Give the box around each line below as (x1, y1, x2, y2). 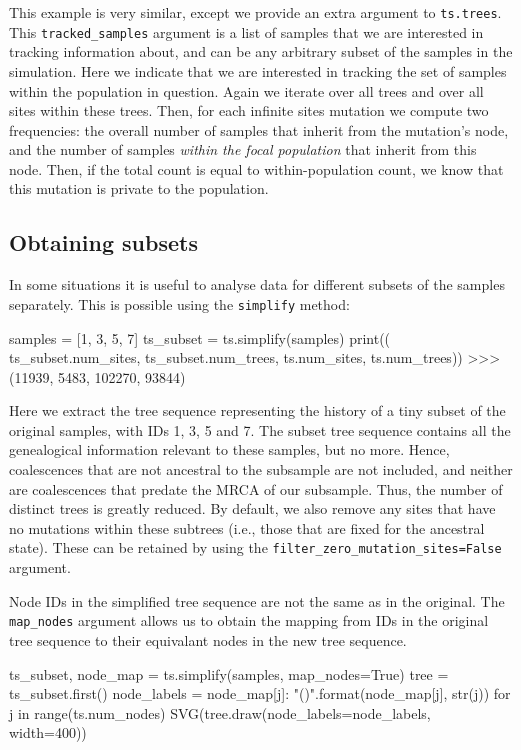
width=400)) (9, 722, 87, 743)
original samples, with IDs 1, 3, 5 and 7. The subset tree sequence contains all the (9, 419, 511, 440)
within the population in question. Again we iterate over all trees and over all (9, 80, 484, 101)
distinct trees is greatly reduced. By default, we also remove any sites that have (9, 498, 496, 519)
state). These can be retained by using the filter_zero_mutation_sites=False (9, 537, 502, 558)
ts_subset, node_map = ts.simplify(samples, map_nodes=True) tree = (9, 663, 449, 684)
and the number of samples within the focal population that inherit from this (9, 139, 477, 160)
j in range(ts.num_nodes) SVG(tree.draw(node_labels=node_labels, (9, 702, 431, 723)
